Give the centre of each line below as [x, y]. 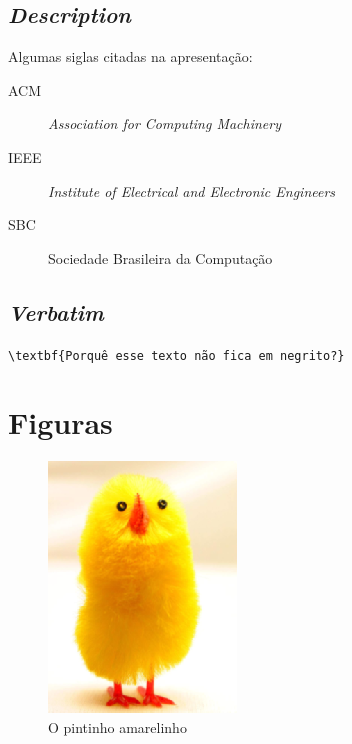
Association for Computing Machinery [165, 123]
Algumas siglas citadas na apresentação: [130, 56]
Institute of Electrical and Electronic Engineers [192, 190]
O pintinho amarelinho [117, 726]
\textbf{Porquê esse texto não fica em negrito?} [176, 355]
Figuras [60, 422]
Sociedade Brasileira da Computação [160, 257]
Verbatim [56, 311]
